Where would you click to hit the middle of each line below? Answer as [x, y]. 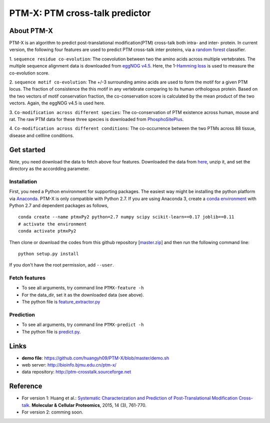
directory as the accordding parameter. [49, 169]
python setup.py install [48, 253]
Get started [27, 150]
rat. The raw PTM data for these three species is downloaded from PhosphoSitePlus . [96, 119]
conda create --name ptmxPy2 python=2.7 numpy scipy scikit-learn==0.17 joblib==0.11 [126, 217]
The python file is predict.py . [51, 331]
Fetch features [27, 278]
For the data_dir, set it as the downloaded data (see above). [83, 294]
